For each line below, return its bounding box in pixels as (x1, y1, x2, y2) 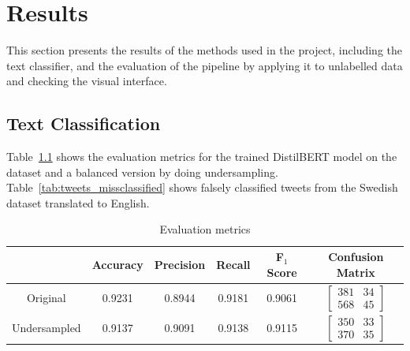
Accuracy (91, 256, 143, 272)
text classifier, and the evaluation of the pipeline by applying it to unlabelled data (6, 57, 403, 73)
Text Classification (6, 111, 161, 136)
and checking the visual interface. (6, 73, 167, 89)
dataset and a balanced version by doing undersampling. (6, 163, 278, 180)
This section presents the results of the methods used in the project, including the (6, 42, 402, 58)
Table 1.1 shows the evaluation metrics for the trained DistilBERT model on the (6, 148, 397, 165)
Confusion (328, 248, 384, 265)
